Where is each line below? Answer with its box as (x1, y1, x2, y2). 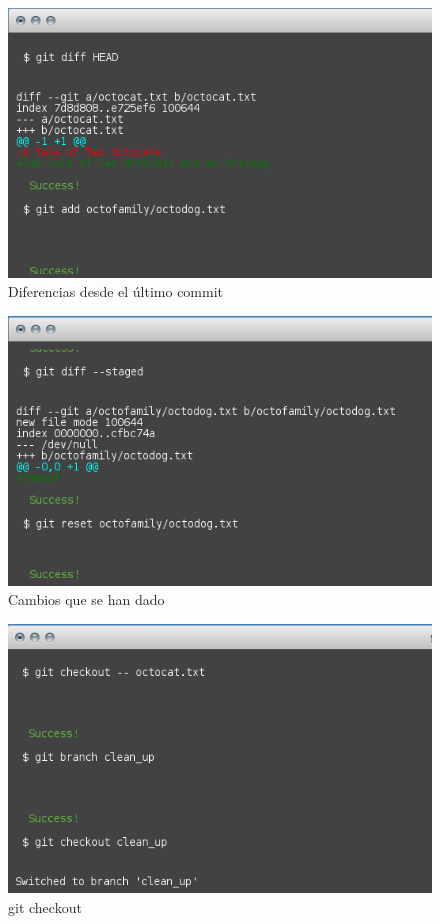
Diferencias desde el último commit (8, 281, 224, 302)
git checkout (8, 896, 82, 917)
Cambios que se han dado (8, 589, 165, 610)
